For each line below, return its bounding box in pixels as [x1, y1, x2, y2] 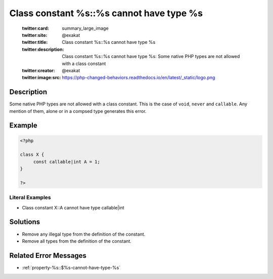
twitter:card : [22, 25, 50, 31]
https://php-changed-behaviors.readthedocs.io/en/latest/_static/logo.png [62, 75, 215, 81]
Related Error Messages [9, 251, 87, 260]
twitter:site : [22, 32, 48, 38]
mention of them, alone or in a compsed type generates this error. [9, 108, 147, 114]
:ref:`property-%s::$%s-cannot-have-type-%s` [22, 264, 121, 270]
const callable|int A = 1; [33, 159, 101, 164]
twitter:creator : [22, 67, 55, 73]
